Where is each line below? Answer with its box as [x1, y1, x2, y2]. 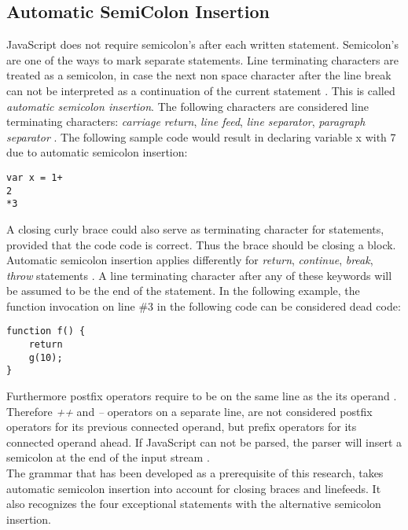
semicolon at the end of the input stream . [6, 449, 210, 466]
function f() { [6, 326, 86, 337]
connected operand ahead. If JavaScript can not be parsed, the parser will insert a [6, 433, 402, 450]
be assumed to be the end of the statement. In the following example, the [6, 282, 360, 299]
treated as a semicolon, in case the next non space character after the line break [6, 67, 391, 83]
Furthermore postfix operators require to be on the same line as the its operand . [6, 388, 397, 404]
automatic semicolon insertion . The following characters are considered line [6, 98, 369, 114]
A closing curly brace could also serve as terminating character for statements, [6, 220, 384, 237]
